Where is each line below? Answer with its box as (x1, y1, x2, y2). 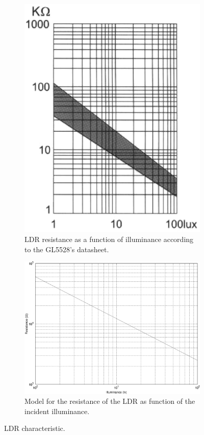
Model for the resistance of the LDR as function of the (24, 396, 195, 406)
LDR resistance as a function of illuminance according (24, 234, 194, 245)
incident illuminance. (24, 405, 90, 416)
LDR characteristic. (4, 423, 65, 433)
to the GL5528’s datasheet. (24, 244, 109, 254)
